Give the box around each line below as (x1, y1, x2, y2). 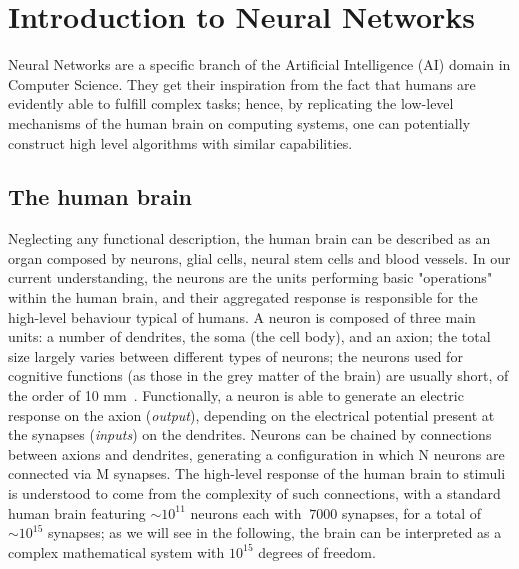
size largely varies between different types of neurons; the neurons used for (8, 345, 463, 366)
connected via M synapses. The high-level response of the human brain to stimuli (8, 463, 506, 484)
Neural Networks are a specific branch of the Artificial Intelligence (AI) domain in (8, 54, 511, 75)
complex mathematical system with (8, 541, 225, 562)
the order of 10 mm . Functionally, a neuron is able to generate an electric (8, 385, 464, 406)
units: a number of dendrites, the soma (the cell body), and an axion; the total (8, 326, 491, 347)
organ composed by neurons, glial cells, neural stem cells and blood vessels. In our (8, 247, 511, 268)
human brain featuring (8, 502, 146, 523)
